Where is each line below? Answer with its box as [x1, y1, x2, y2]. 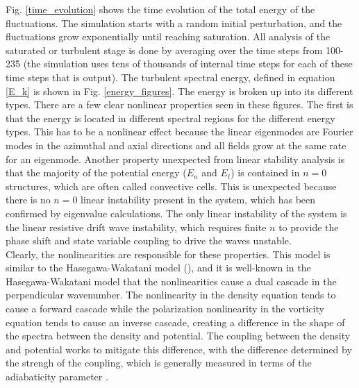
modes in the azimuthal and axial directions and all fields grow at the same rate [6, 137, 347, 152]
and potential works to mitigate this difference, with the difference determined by [6, 341, 352, 356]
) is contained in [231, 165, 300, 180]
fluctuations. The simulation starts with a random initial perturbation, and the [6, 15, 342, 30]
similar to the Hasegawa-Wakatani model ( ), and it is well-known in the [6, 260, 311, 275]
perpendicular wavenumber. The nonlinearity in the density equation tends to [6, 287, 336, 302]
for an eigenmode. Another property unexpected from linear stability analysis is [6, 151, 345, 166]
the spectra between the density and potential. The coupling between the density [6, 328, 351, 343]
